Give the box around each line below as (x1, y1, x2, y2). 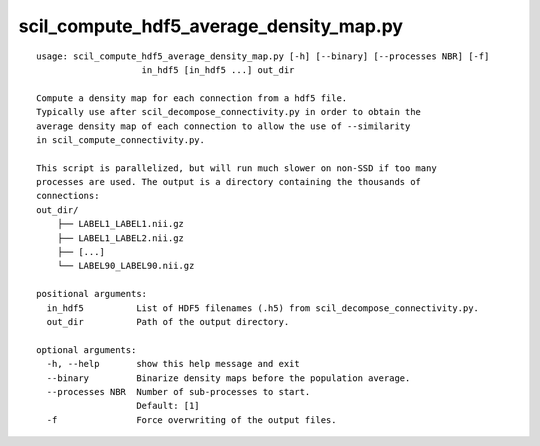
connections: (36, 190, 100, 202)
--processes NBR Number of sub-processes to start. (46, 386, 311, 397)
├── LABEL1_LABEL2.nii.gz (56, 232, 185, 244)
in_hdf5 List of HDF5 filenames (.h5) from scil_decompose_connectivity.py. (46, 302, 480, 314)
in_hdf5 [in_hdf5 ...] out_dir (141, 64, 295, 75)
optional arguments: (36, 344, 137, 355)
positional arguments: (36, 288, 148, 300)
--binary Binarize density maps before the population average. (46, 372, 411, 384)
